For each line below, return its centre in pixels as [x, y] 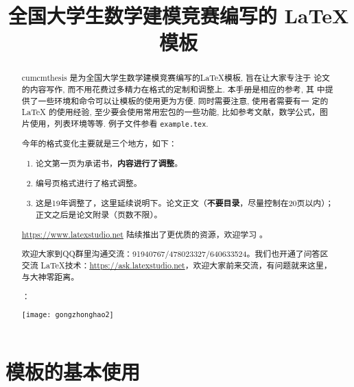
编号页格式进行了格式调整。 [89, 183]
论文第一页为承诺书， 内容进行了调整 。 [109, 163]
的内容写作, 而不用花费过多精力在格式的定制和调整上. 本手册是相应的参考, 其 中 [173, 89]
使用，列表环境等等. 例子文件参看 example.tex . [119, 123]
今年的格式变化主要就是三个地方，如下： [99, 143]
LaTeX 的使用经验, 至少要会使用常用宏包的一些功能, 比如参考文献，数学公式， [170, 112]
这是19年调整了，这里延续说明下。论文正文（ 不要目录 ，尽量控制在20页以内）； [185, 203]
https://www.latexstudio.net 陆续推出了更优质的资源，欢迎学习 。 [144, 234]
